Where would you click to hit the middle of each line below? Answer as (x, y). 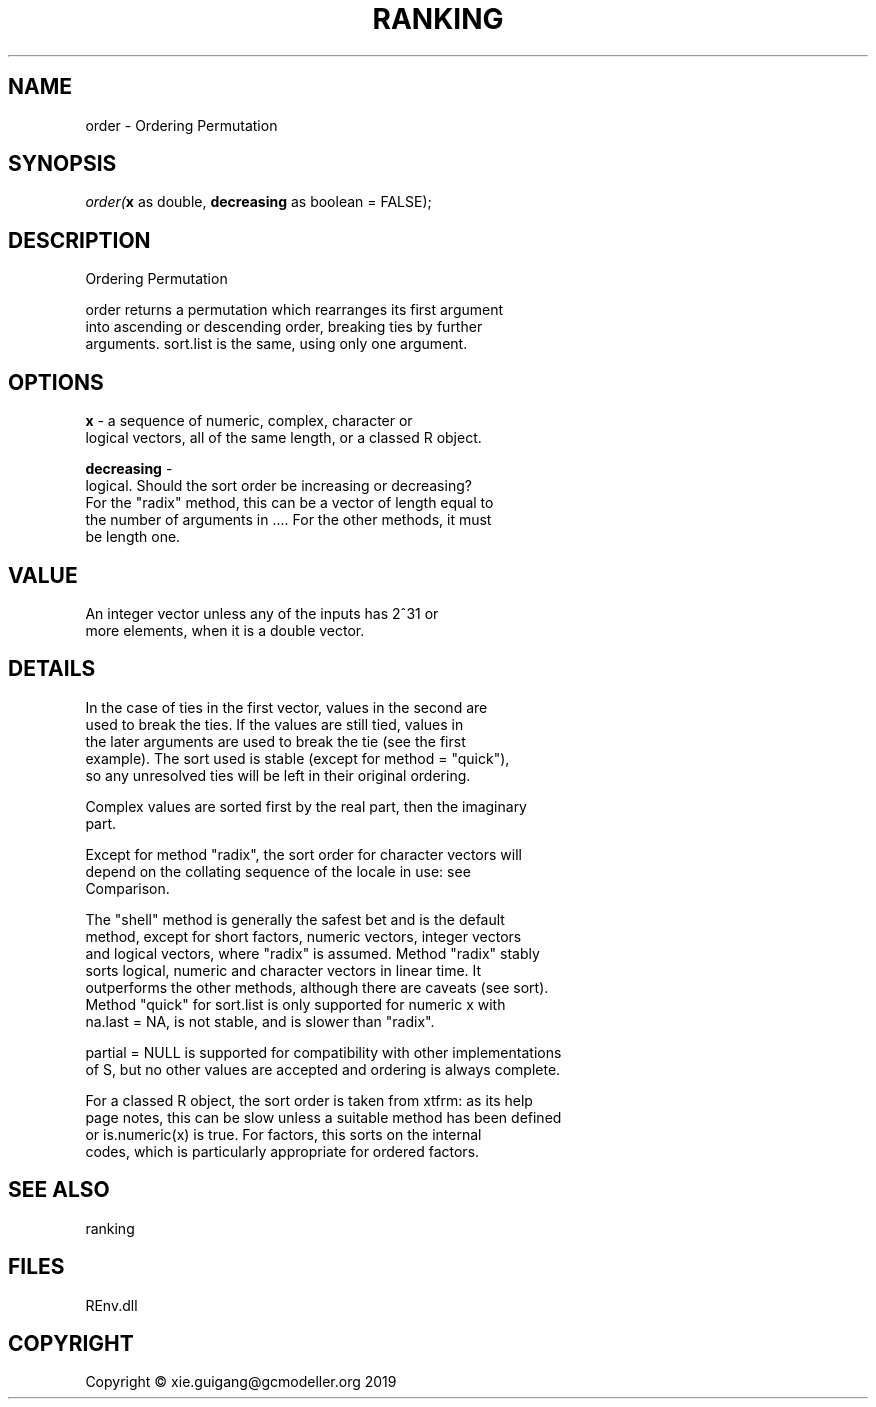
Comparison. (127, 888)
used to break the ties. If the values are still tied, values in (274, 724)
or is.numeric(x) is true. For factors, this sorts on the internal (283, 1134)
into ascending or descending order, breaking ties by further (284, 327)
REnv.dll (111, 1305)
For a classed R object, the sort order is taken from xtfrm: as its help (309, 1100)
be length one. (133, 537)
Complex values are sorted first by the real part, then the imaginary (306, 806)
